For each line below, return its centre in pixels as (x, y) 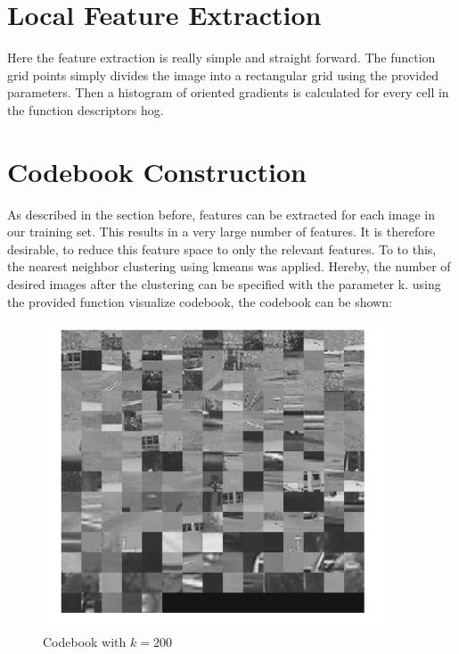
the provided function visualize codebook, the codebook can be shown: (200, 301)
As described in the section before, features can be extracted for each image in (221, 214)
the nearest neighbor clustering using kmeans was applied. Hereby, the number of (229, 266)
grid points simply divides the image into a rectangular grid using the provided (223, 75)
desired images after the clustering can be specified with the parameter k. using (224, 284)
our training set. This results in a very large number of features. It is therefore (221, 232)
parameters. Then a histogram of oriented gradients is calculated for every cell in (228, 92)
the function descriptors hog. (86, 109)
